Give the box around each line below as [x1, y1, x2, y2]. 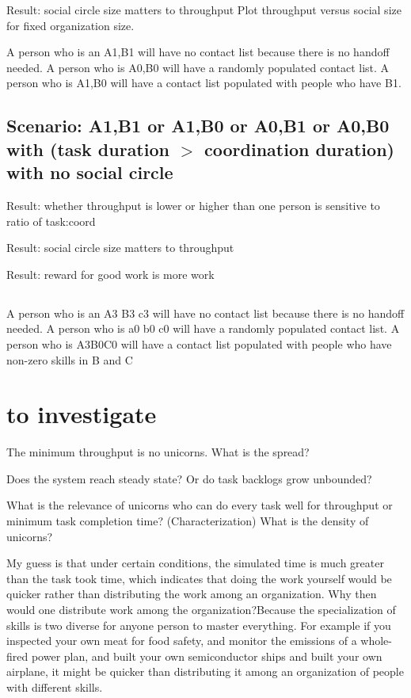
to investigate [6, 398, 157, 430]
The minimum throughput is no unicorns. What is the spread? [6, 444, 310, 460]
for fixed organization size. [6, 17, 135, 33]
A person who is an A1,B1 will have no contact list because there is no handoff [6, 44, 390, 60]
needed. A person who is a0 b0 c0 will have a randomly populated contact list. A [6, 320, 400, 337]
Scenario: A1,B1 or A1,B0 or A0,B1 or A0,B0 [6, 113, 390, 138]
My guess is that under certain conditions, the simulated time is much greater [6, 555, 384, 571]
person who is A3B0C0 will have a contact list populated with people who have [6, 335, 392, 352]
